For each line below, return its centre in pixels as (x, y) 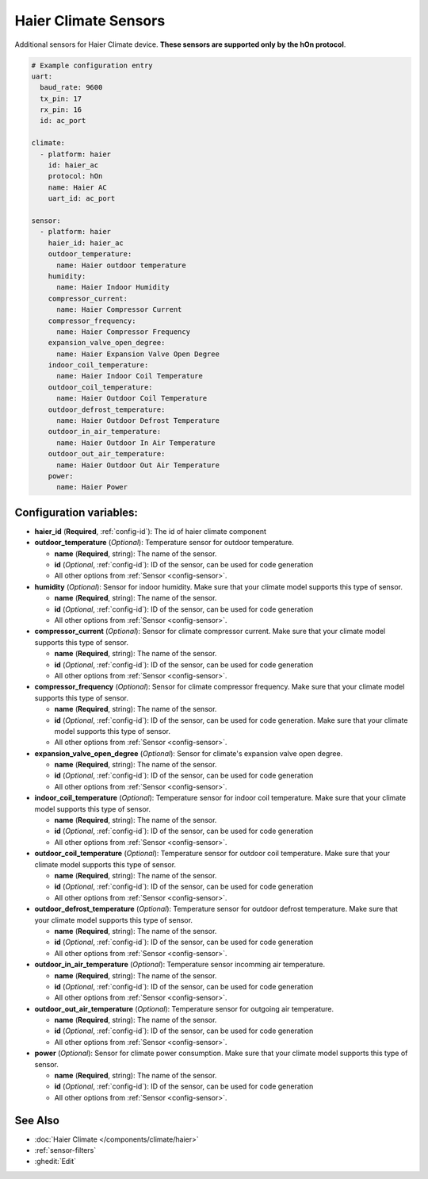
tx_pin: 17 (61, 98)
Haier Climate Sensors (90, 21)
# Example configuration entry (92, 65)
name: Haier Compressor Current (119, 310)
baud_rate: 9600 (71, 88)
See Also (37, 1120)
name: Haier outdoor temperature (121, 265)
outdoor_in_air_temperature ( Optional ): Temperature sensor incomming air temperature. (180, 965)
